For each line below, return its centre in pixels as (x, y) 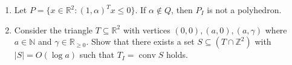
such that (97, 55)
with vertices (147, 30)
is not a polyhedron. (244, 10)
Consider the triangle (54, 30)
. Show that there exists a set (140, 41)
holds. (177, 55)
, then (182, 10)
